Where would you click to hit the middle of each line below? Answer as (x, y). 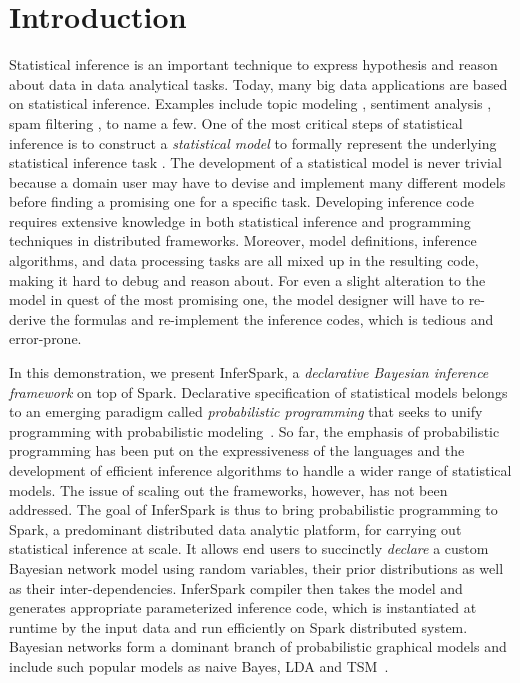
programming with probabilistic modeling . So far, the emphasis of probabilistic (254, 430)
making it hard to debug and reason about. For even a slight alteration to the (247, 279)
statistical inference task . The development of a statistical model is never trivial (255, 162)
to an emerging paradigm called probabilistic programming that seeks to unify (246, 411)
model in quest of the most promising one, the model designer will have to (236, 299)
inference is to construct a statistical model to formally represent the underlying (253, 142)
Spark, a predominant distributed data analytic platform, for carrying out (235, 528)
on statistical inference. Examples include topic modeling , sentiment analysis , (250, 103)
